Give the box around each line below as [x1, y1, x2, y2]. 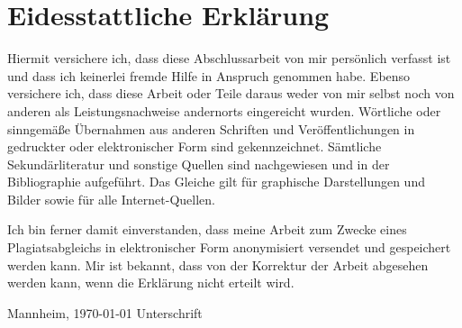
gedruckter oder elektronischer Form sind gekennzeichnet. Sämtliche [7, 137, 382, 156]
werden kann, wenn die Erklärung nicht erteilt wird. [7, 273, 294, 292]
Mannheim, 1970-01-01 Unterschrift [7, 303, 203, 322]
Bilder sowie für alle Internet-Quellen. [7, 189, 215, 208]
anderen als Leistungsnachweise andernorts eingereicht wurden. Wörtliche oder [7, 101, 441, 120]
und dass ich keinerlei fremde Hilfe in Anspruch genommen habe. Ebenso [7, 66, 411, 85]
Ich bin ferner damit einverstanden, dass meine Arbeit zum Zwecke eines [7, 220, 407, 239]
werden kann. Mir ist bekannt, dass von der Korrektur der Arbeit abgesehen [7, 255, 429, 274]
